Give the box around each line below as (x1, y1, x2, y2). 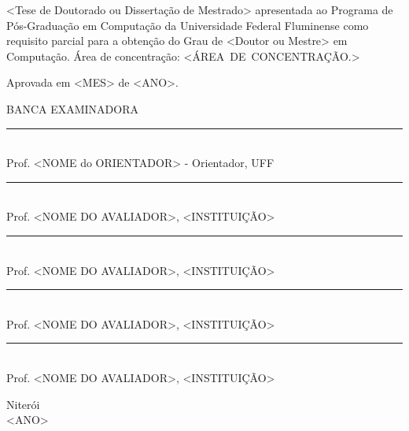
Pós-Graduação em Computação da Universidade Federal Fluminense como (6, 17, 369, 33)
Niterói (6, 396, 40, 412)
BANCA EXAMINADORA (6, 100, 138, 117)
